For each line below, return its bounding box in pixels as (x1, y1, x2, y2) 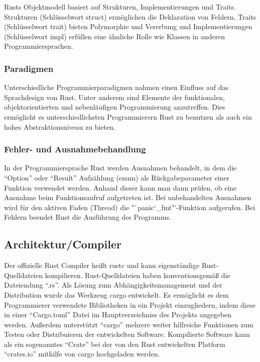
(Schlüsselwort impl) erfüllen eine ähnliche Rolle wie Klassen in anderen (4, 31, 225, 41)
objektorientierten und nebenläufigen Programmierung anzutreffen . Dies (4, 102, 225, 112)
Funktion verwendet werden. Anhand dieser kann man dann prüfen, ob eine (4, 182, 237, 193)
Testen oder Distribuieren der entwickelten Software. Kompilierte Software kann (4, 329, 250, 339)
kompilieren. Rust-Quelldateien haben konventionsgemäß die (45, 269, 230, 280)
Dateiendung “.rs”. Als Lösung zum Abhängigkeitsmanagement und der (4, 280, 222, 290)
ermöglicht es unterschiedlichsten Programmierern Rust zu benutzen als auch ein (4, 111, 252, 122)
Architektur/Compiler (4, 236, 121, 252)
